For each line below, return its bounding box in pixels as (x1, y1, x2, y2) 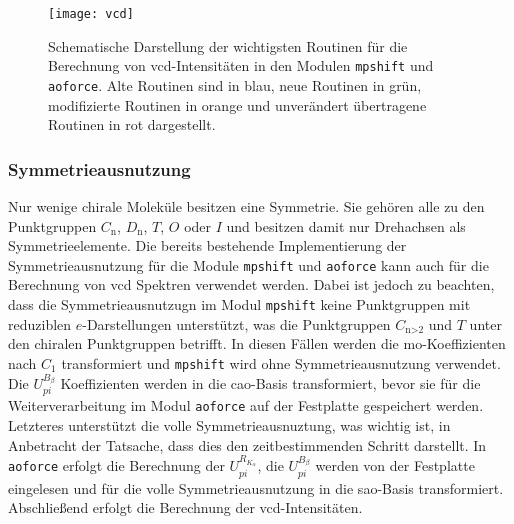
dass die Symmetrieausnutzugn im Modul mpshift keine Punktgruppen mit (8, 294, 471, 314)
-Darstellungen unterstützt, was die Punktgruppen (82, 313, 391, 334)
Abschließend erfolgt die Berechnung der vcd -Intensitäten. (8, 497, 363, 518)
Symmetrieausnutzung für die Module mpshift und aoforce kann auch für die (8, 254, 489, 275)
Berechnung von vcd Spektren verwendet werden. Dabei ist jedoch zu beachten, (8, 274, 495, 295)
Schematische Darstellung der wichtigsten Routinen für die (48, 35, 408, 56)
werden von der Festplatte (315, 455, 475, 476)
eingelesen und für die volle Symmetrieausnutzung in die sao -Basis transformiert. (8, 477, 504, 498)
